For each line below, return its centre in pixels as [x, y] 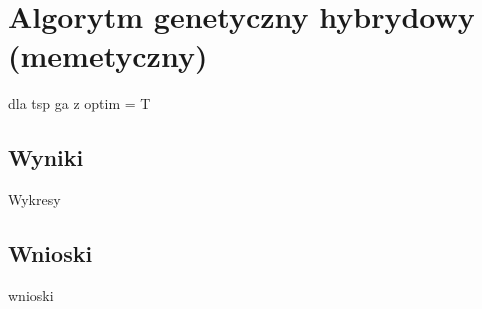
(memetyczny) [108, 55]
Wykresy [34, 199]
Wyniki [46, 157]
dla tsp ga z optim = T [79, 103]
